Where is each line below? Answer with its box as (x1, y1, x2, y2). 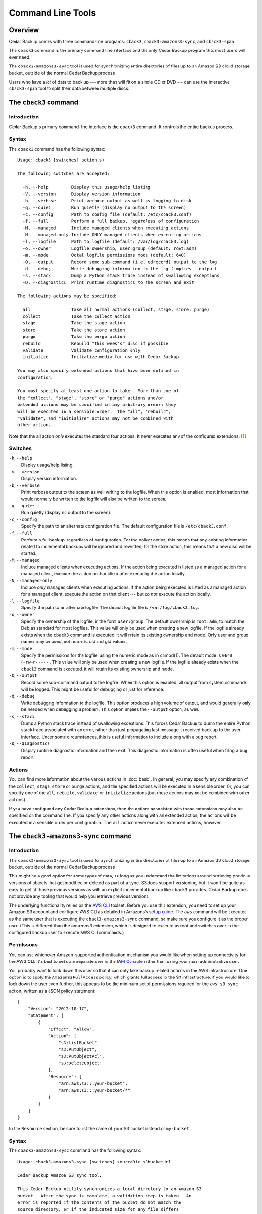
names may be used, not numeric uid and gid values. (21, 639, 127, 644)
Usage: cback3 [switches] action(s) (17, 157, 105, 163)
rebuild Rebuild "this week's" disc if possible (22, 340, 169, 346)
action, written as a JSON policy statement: (9, 988, 96, 994)
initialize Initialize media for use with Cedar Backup (22, 354, 179, 360)
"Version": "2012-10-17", (27, 1006, 90, 1012)
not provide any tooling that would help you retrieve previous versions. (9, 894, 150, 899)
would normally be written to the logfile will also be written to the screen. (21, 496, 167, 502)
